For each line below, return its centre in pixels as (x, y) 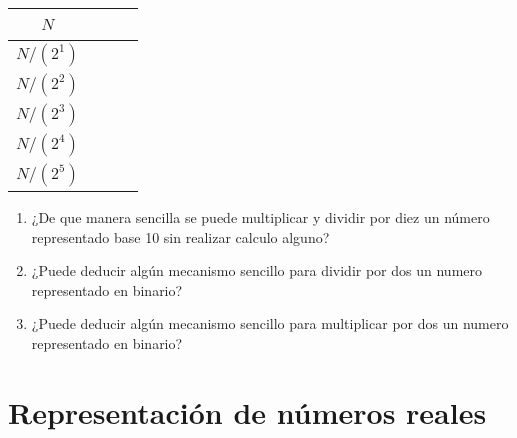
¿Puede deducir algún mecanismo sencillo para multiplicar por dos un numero (270, 323)
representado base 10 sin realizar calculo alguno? (180, 236)
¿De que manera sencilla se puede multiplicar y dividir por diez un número (260, 217)
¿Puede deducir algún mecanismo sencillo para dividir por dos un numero (257, 270)
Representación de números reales (247, 411)
